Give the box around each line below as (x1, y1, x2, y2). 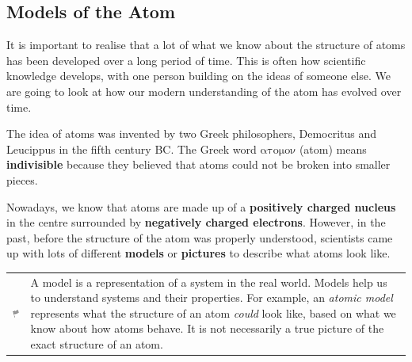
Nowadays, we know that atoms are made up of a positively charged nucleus (6, 198, 396, 215)
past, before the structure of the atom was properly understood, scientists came (6, 229, 393, 246)
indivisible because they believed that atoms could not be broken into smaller (6, 156, 391, 173)
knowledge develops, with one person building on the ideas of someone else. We (6, 67, 391, 84)
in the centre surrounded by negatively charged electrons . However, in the (6, 214, 386, 231)
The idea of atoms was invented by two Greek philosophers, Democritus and (6, 125, 377, 142)
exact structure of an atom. (30, 336, 163, 352)
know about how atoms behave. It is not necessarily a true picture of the (30, 320, 384, 337)
